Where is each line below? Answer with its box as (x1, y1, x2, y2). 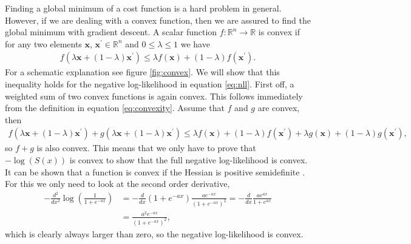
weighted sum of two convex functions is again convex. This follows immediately (5, 89, 303, 102)
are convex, (257, 101, 300, 114)
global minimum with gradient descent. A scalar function (5, 25, 217, 38)
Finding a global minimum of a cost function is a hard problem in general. (5, 2, 282, 14)
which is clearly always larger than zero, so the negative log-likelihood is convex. (5, 227, 304, 240)
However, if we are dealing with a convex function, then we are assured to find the (5, 13, 311, 26)
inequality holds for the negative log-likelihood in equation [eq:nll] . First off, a (5, 78, 294, 90)
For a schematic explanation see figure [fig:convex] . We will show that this (5, 66, 280, 78)
